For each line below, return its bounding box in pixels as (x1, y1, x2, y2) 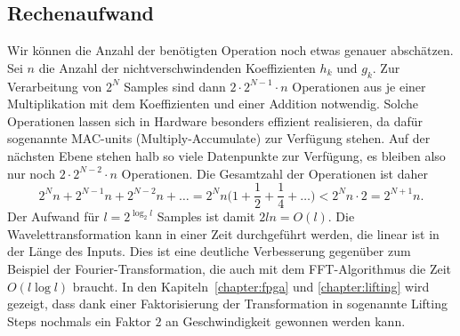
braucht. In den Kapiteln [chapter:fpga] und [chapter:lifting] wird (72, 276, 430, 295)
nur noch (7, 164, 56, 182)
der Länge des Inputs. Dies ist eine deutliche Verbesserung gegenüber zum (7, 242, 411, 260)
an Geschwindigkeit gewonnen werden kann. (165, 311, 406, 330)
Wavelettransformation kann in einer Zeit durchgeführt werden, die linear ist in (7, 224, 440, 243)
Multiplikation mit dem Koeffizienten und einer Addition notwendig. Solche (7, 94, 419, 113)
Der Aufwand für (7, 207, 100, 226)
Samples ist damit (157, 207, 255, 226)
